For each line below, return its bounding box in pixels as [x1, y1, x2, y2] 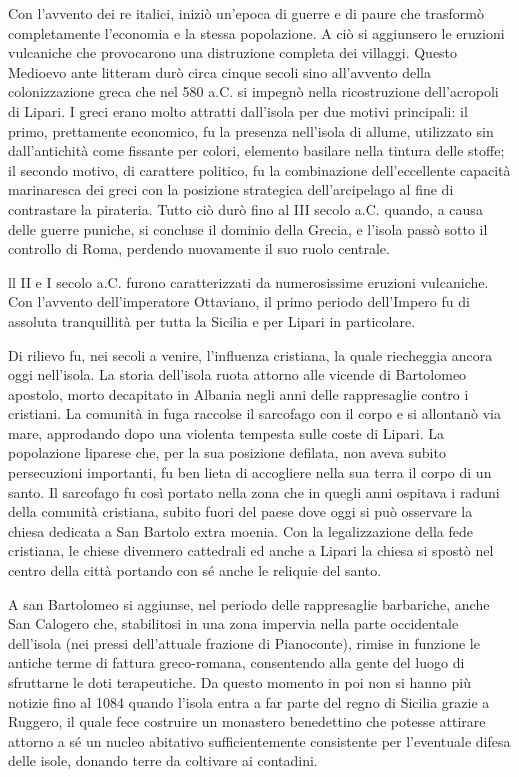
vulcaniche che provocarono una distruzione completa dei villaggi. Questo [8, 42, 458, 63]
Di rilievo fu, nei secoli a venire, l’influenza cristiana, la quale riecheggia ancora [8, 344, 493, 365]
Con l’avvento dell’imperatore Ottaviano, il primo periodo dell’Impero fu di [8, 291, 470, 312]
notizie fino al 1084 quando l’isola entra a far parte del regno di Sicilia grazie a [8, 691, 490, 712]
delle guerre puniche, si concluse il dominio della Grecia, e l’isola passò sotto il [8, 218, 488, 239]
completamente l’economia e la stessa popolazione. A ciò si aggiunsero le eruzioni [8, 22, 505, 43]
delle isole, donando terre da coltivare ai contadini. [8, 750, 318, 771]
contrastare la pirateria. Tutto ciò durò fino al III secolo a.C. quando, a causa [8, 198, 483, 219]
